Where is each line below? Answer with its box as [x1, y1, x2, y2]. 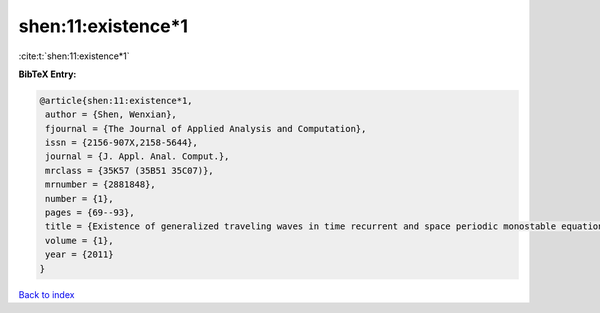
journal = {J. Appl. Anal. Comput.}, [45, 151, 230, 162]
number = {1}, [45, 193, 114, 204]
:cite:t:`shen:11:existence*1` [18, 50, 130, 62]
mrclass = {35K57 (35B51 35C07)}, [45, 165, 214, 176]
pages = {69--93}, [45, 207, 135, 219]
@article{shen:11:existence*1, [39, 95, 194, 106]
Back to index [18, 288, 75, 300]
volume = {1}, [45, 235, 114, 246]
